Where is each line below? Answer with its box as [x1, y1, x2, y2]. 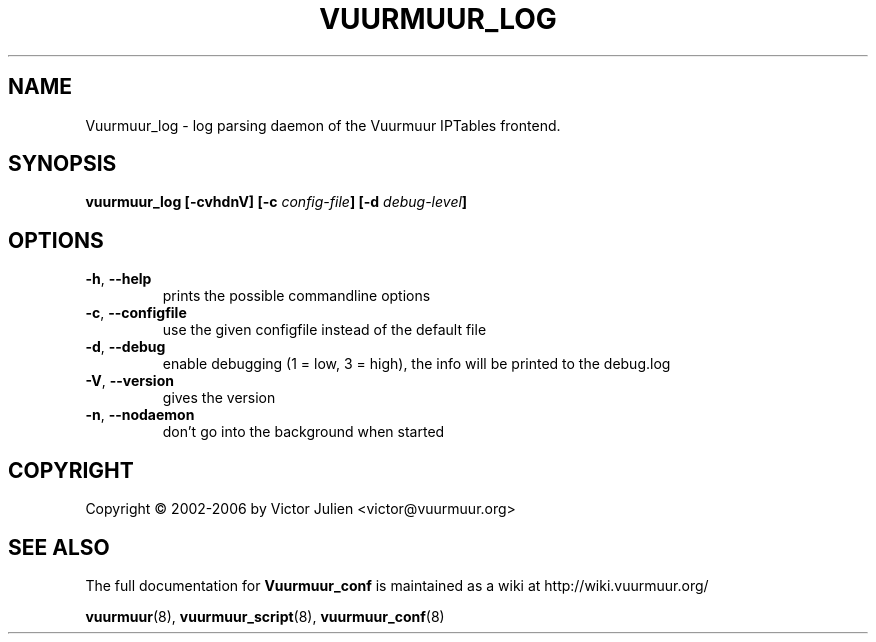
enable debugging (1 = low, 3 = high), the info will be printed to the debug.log [162, 355, 671, 373]
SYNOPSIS [8, 151, 117, 177]
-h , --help [85, 270, 152, 288]
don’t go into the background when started [162, 423, 445, 441]
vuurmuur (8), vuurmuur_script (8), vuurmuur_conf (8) [85, 607, 445, 625]
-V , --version [85, 372, 174, 390]
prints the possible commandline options [162, 287, 431, 305]
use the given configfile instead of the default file [162, 321, 487, 339]
